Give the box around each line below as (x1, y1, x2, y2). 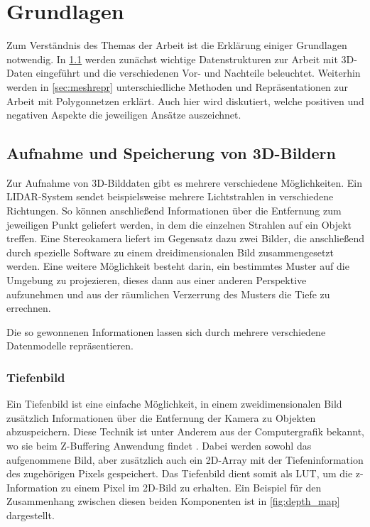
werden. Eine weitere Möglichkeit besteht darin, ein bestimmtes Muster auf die (6, 259, 349, 273)
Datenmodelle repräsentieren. (6, 338, 134, 353)
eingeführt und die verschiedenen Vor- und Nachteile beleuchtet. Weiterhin (36, 65, 361, 80)
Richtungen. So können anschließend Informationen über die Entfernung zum (6, 203, 342, 218)
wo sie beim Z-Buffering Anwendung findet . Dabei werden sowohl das (6, 438, 312, 453)
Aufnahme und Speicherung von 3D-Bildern (6, 142, 336, 164)
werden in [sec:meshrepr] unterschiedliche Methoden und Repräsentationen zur (6, 79, 349, 94)
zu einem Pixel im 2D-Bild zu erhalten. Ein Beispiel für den (61, 479, 322, 494)
